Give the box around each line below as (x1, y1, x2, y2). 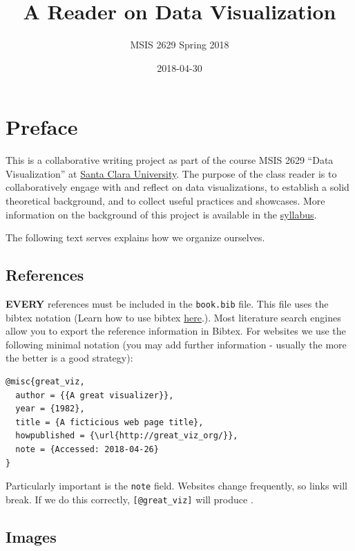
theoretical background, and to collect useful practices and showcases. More (6, 194, 325, 208)
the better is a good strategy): (6, 351, 133, 365)
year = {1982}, (15, 404, 85, 414)
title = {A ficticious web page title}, (15, 417, 204, 427)
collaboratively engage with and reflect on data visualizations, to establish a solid (6, 180, 349, 194)
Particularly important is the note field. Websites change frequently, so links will (6, 478, 347, 493)
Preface (6, 113, 78, 141)
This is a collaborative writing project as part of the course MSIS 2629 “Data (6, 153, 334, 167)
